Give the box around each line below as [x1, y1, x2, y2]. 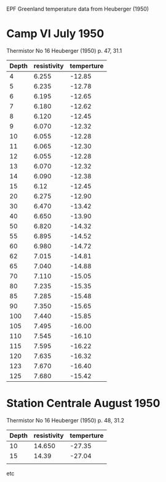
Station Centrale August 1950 [6, 397, 160, 411]
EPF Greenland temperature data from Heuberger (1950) [6, 6, 149, 12]
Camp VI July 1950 [6, 27, 105, 41]
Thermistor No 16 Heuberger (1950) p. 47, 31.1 [6, 47, 122, 54]
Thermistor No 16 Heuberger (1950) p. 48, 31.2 [6, 416, 125, 424]
